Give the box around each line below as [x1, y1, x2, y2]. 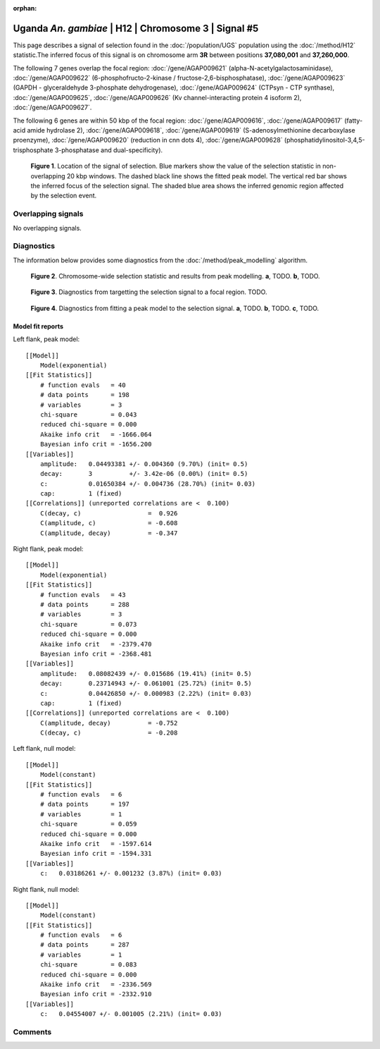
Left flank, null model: [13, 744, 76, 753]
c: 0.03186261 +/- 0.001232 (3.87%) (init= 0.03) [39, 869, 222, 878]
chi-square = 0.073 [39, 620, 137, 628]
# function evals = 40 [39, 381, 126, 389]
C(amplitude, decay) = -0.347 [39, 529, 178, 537]
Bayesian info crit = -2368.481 [39, 649, 152, 658]
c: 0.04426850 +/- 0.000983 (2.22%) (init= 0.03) [39, 689, 253, 697]
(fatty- [343, 116, 363, 125]
